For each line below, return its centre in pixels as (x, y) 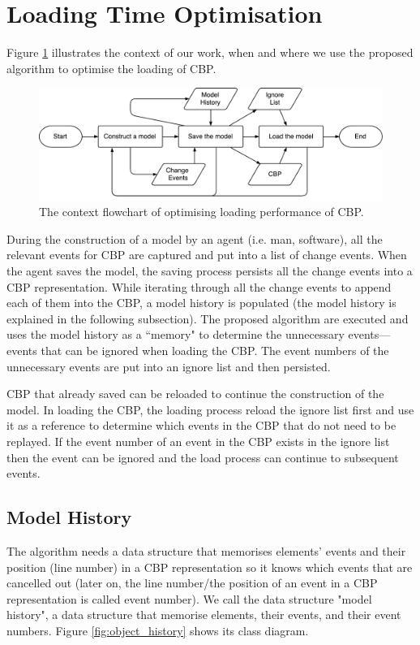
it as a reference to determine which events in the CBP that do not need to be (201, 425)
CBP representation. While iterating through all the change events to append (199, 286)
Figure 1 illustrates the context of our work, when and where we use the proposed (210, 52)
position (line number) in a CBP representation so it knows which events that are (210, 567)
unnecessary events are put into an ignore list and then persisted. (169, 366)
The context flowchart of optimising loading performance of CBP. (201, 212)
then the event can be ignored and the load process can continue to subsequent (203, 457)
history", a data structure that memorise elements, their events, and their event (204, 615)
